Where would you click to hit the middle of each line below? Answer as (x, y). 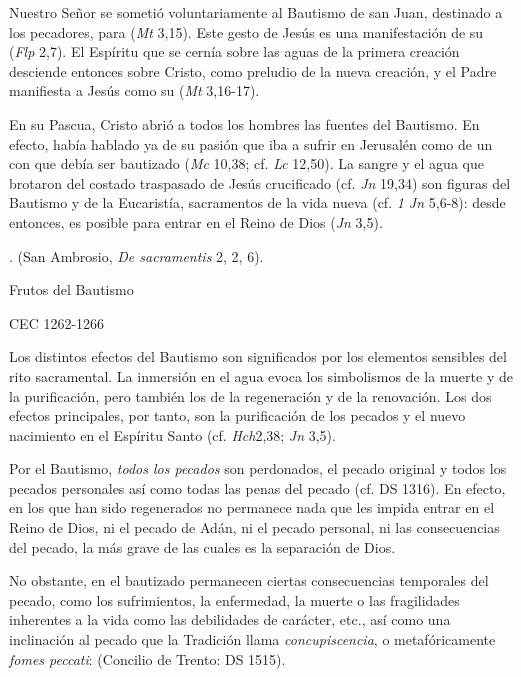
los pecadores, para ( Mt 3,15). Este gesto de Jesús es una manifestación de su (246, 31)
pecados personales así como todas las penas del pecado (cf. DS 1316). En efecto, (257, 487)
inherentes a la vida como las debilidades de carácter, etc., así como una (230, 619)
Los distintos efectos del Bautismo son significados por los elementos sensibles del (258, 356)
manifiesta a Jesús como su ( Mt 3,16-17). (134, 90)
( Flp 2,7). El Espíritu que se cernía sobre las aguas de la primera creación (234, 51)
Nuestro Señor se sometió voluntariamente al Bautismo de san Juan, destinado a (256, 12)
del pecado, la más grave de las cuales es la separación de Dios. (202, 546)
